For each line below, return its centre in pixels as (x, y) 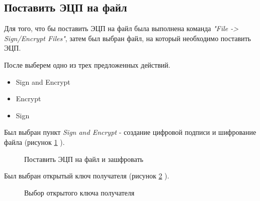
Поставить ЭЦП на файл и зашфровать (84, 159)
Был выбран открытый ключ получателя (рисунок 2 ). (87, 176)
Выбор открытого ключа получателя (79, 192)
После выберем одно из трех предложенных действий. (87, 64)
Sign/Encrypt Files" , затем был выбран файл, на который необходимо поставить (127, 38)
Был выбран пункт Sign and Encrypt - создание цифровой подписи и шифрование (130, 132)
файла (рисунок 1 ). (34, 142)
